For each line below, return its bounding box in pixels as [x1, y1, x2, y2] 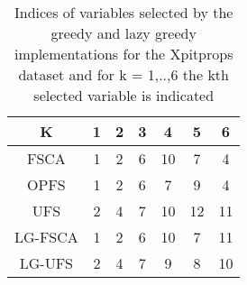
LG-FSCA [14, 226, 78, 247]
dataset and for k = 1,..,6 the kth [18, 64, 229, 85]
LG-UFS [19, 253, 74, 273]
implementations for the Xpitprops [14, 43, 233, 64]
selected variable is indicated [33, 85, 215, 106]
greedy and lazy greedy [50, 23, 197, 43]
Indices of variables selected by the [14, 2, 233, 23]
